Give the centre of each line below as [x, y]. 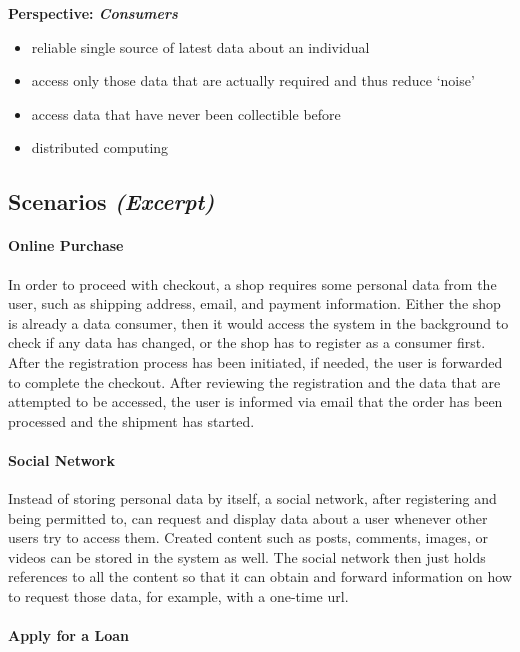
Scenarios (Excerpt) [111, 201]
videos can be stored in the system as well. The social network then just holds [247, 556]
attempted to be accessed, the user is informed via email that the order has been [255, 401]
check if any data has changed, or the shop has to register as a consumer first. [247, 342]
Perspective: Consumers [93, 13]
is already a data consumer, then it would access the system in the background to [258, 322]
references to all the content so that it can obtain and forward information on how [260, 576]
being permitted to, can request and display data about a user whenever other [248, 517]
